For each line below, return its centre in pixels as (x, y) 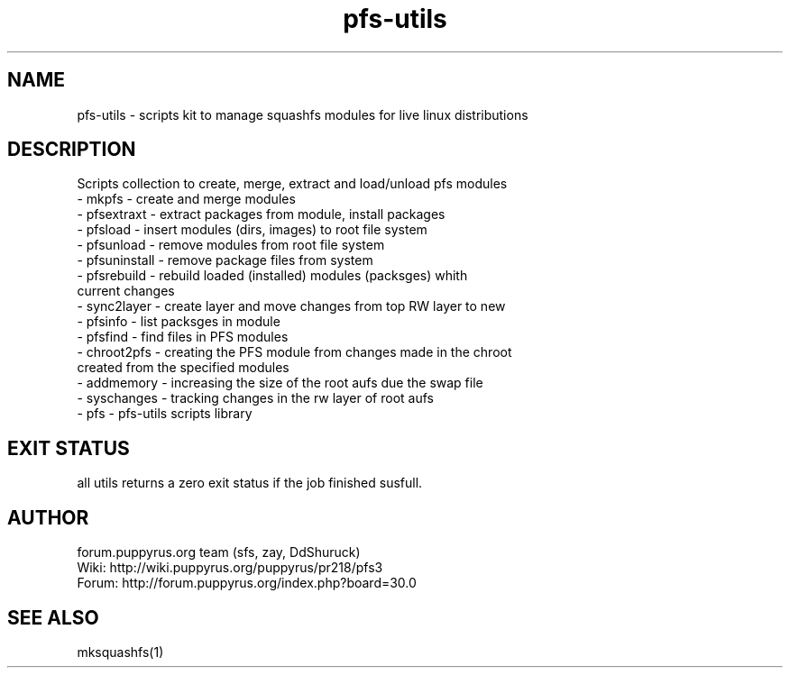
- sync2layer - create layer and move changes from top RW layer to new (291, 306)
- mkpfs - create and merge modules (186, 199)
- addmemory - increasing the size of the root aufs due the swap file (280, 383)
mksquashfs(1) (120, 652)
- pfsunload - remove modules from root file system (231, 245)
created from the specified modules (183, 368)
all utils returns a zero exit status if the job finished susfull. (250, 483)
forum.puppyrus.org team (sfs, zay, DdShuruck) (219, 552)
